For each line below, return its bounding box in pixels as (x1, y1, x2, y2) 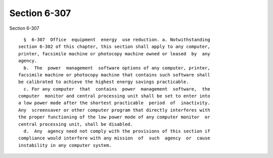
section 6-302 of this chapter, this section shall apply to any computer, (18, 44, 210, 50)
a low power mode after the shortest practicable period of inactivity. (18, 100, 210, 106)
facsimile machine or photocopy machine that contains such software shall (18, 72, 210, 77)
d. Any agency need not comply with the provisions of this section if (23, 128, 210, 134)
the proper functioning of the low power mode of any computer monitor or (18, 114, 210, 120)
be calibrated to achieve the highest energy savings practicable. (18, 79, 189, 85)
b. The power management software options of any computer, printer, (23, 65, 210, 70)
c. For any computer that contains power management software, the (23, 86, 210, 92)
